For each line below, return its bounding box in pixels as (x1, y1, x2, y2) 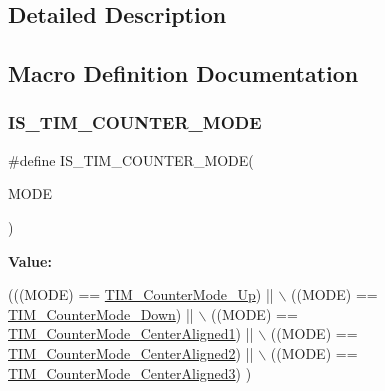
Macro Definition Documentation (8, 58, 359, 89)
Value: (8, 250, 52, 271)
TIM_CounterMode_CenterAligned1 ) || (8, 323, 254, 344)
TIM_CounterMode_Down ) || (8, 303, 194, 324)
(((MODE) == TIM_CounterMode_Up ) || (8, 284, 274, 305)
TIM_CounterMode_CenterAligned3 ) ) (8, 362, 252, 383)
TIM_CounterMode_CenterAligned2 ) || (8, 342, 254, 363)
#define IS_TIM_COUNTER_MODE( (8, 149, 254, 170)
